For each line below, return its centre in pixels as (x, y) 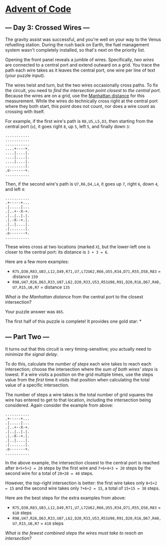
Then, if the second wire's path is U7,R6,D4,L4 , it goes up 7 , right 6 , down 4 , (82, 184)
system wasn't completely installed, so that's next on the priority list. (75, 50)
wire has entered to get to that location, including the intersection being (78, 400)
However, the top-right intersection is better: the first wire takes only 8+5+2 (81, 483)
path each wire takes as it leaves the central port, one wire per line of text (80, 70)
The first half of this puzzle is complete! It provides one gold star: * (74, 321)
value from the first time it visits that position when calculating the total (78, 379)
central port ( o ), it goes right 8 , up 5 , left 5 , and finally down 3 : (68, 126)
